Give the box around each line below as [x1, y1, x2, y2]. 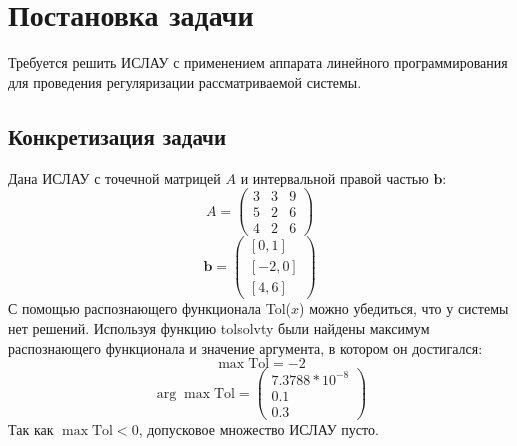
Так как [8, 418, 54, 439]
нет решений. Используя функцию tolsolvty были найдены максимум [8, 318, 430, 339]
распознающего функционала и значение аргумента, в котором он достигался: [8, 337, 483, 358]
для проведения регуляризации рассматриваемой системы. [8, 71, 362, 92]
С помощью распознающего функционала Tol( [8, 298, 292, 319]
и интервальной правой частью [240, 167, 429, 188]
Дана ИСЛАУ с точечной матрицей [8, 167, 221, 188]
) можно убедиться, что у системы [299, 298, 509, 319]
